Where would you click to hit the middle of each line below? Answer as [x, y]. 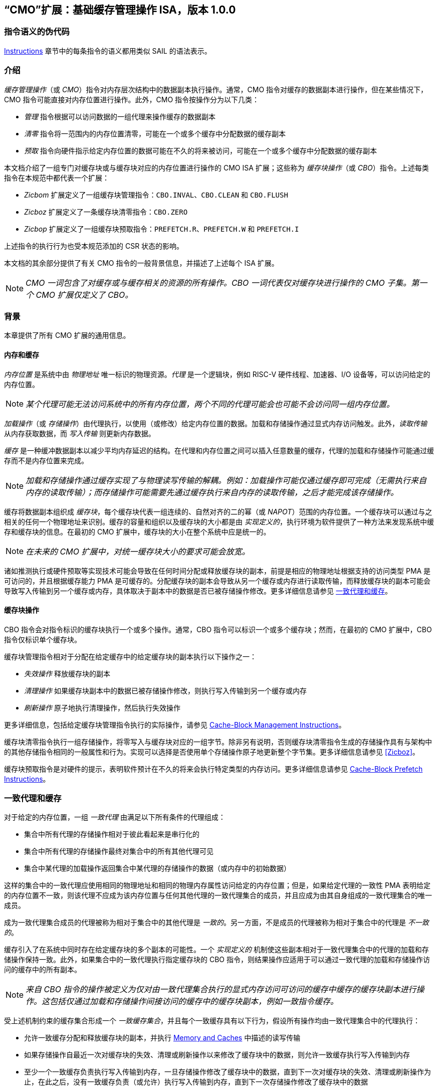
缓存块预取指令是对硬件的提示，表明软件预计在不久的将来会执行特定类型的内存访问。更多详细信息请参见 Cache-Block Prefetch [213, 769]
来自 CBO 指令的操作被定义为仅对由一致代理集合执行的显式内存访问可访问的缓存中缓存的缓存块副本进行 [221, 989]
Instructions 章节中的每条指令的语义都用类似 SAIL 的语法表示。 [108, 51]
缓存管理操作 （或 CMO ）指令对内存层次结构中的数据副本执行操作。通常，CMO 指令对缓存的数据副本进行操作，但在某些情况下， [216, 89]
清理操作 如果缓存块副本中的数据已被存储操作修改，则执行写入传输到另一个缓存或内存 [165, 690]
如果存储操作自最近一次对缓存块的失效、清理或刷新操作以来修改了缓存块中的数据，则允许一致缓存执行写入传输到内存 [217, 1055]
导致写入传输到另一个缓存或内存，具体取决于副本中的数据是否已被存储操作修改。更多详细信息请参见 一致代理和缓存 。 [198, 591]
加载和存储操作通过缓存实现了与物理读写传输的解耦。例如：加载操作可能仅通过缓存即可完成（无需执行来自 [226, 480]
